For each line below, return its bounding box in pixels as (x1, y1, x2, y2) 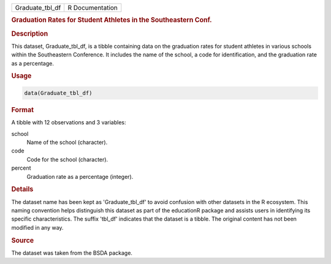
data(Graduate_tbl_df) (24, 89, 93, 96)
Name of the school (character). (26, 138, 108, 146)
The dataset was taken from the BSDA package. (11, 249, 133, 257)
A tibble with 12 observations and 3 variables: (11, 119, 126, 126)
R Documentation (67, 4, 118, 12)
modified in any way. (11, 224, 64, 231)
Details (11, 185, 34, 194)
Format (11, 105, 34, 114)
